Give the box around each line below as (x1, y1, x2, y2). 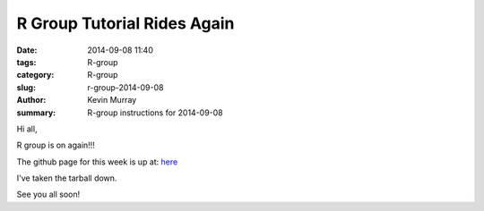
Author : (16, 95, 47, 105)
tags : (16, 56, 37, 67)
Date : (16, 45, 38, 55)
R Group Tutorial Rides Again (16, 13, 235, 33)
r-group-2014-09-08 (87, 81, 164, 93)
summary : (16, 107, 56, 118)
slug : (16, 81, 36, 93)
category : (16, 70, 55, 80)
